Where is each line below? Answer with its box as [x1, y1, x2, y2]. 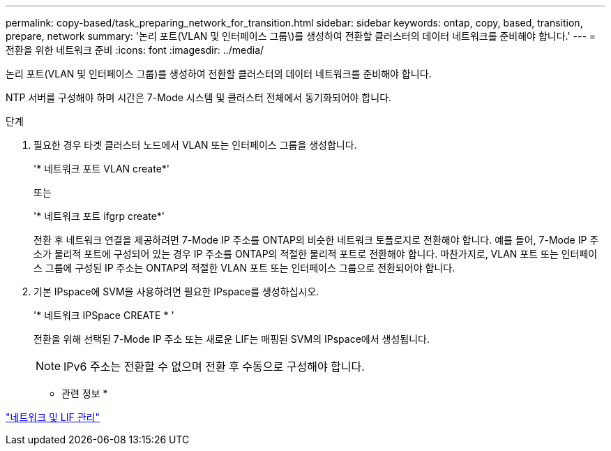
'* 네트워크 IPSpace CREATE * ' [33, 309, 174, 321]
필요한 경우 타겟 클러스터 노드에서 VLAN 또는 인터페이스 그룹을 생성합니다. [33, 139, 357, 151]
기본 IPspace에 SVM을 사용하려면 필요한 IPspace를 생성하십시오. [33, 286, 319, 297]
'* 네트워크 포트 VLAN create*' [33, 163, 170, 175]
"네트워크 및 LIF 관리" [6, 411, 100, 423]
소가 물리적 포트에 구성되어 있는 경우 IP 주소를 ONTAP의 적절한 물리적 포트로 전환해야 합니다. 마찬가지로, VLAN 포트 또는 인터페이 [33, 248, 598, 260]
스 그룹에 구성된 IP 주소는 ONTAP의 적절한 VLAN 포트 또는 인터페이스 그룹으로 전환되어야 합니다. [33, 262, 455, 274]
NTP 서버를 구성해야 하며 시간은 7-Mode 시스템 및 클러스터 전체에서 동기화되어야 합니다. [6, 91, 392, 103]
